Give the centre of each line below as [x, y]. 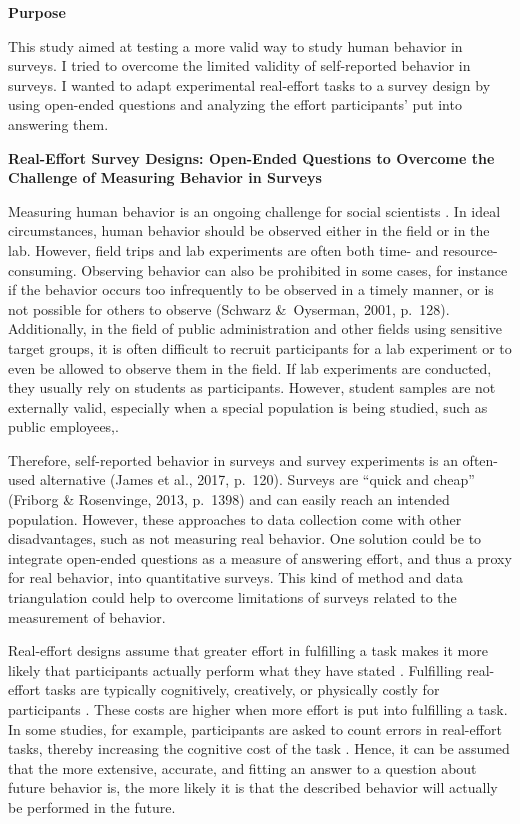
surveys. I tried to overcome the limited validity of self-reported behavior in [239, 65]
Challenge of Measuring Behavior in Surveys [165, 177]
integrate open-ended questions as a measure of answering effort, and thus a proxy [260, 557]
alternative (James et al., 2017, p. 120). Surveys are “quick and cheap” [257, 479]
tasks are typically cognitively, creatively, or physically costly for [242, 689]
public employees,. [63, 426]
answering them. [58, 123]
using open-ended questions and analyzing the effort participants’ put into [235, 104]
